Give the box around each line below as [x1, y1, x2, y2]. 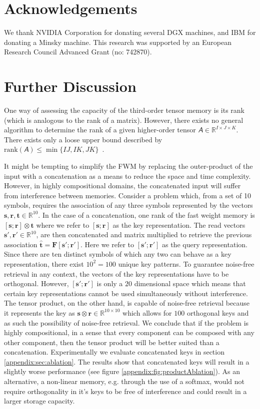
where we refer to [36, 219, 89, 230]
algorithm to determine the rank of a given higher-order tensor [4, 124, 196, 135]
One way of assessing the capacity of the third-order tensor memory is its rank [4, 105, 245, 115]
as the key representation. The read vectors [112, 219, 245, 230]
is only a [96, 278, 123, 289]
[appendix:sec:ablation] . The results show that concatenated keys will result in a [4, 356, 249, 367]
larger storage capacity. [4, 396, 75, 406]
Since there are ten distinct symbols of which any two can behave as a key [4, 249, 231, 259]
